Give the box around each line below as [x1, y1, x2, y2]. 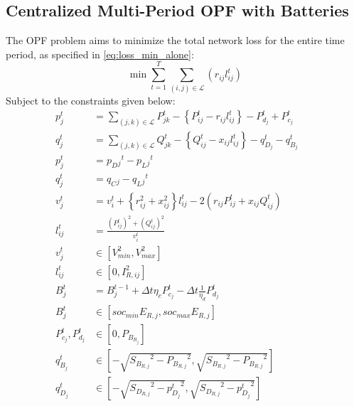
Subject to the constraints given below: [6, 92, 176, 107]
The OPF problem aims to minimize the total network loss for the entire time [6, 33, 345, 48]
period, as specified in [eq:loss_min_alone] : [6, 46, 194, 61]
